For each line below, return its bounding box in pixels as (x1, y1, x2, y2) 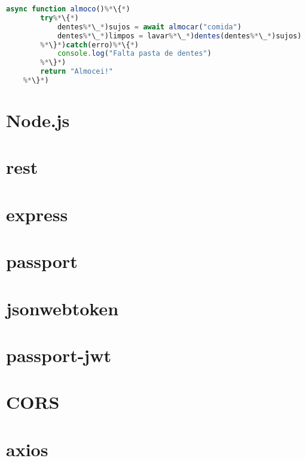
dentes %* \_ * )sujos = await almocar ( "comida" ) (57, 22, 242, 31)
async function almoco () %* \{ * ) (6, 5, 130, 13)
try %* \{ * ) (40, 13, 79, 22)
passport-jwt (6, 342, 111, 367)
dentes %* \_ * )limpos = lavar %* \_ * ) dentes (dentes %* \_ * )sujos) (57, 31, 302, 40)
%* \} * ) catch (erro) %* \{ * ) (40, 40, 139, 49)
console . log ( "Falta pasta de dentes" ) (57, 49, 212, 58)
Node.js (6, 108, 70, 132)
